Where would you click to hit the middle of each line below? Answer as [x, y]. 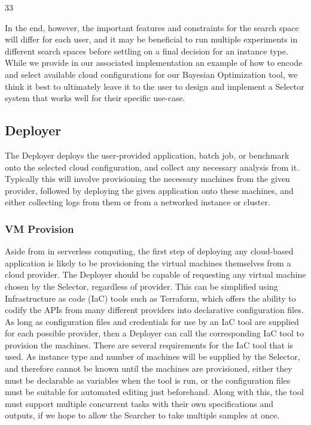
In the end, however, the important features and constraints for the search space [152, 27]
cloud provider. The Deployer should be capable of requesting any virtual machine [155, 274]
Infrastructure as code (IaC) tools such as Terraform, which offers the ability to [150, 298]
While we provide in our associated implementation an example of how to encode [154, 63]
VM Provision [39, 228]
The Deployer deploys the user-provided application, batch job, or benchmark [147, 155]
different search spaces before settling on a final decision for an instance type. [147, 51]
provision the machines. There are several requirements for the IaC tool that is [149, 344]
